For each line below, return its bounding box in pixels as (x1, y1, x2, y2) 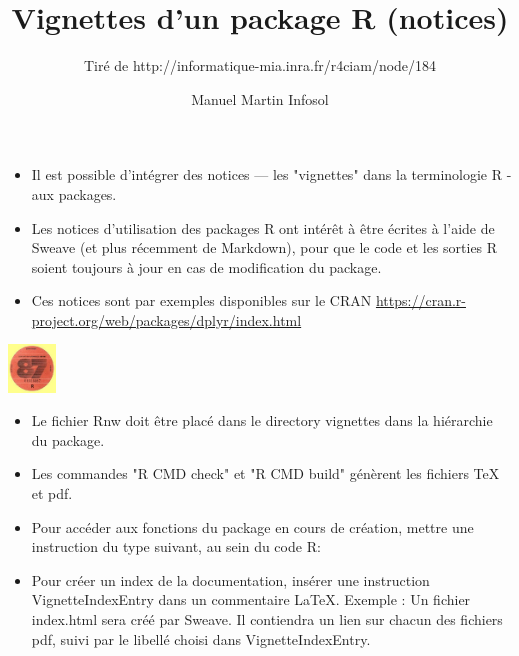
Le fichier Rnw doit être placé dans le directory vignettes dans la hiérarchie (31, 410, 493, 431)
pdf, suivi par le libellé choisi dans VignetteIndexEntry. (31, 628, 371, 649)
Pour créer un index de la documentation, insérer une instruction (31, 569, 430, 590)
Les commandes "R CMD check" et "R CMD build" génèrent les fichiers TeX (31, 463, 500, 484)
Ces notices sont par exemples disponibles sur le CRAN (31, 290, 372, 311)
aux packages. (31, 183, 117, 204)
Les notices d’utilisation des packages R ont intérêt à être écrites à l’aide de (31, 217, 495, 238)
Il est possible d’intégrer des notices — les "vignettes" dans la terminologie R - (31, 164, 512, 185)
